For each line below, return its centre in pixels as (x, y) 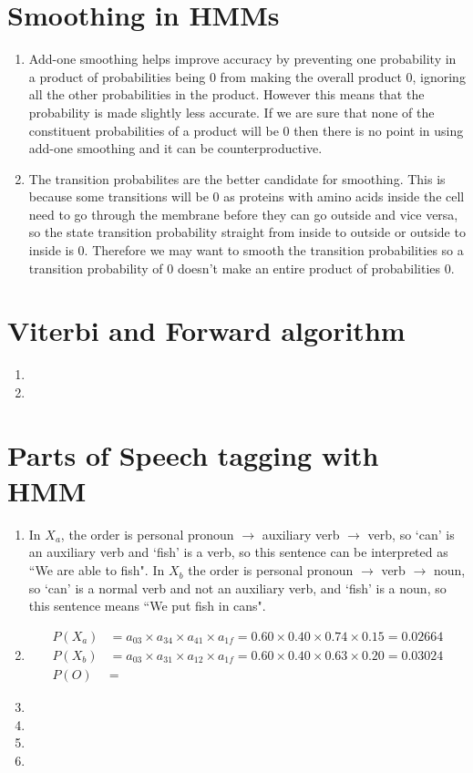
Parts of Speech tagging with (193, 454)
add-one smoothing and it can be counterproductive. (175, 148)
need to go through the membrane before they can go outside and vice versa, (243, 214)
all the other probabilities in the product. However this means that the (226, 94)
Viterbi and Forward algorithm (206, 330)
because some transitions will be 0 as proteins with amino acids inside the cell (247, 196)
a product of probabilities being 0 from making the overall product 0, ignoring (247, 76)
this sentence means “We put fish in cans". (147, 606)
